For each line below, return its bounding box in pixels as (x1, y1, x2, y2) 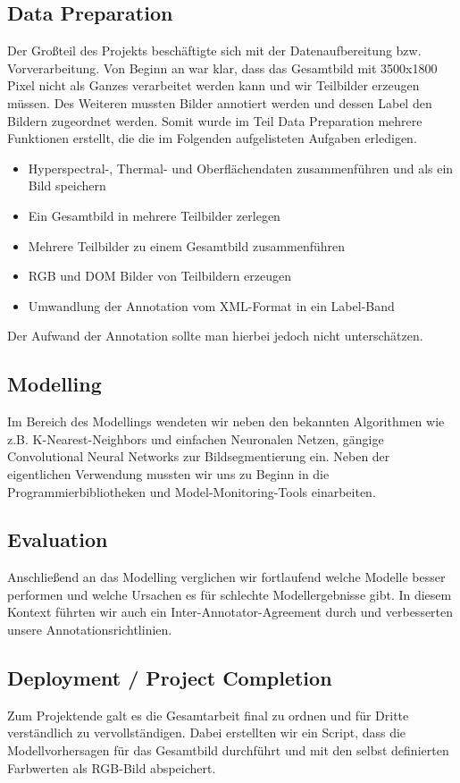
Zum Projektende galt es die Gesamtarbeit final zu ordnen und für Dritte (7, 705, 409, 724)
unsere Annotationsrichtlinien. (7, 620, 172, 639)
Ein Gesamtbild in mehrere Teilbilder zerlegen (28, 206, 280, 224)
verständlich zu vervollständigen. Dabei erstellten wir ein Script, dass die (7, 723, 406, 742)
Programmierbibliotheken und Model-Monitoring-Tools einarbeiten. (7, 482, 376, 501)
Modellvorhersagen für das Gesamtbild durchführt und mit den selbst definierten (7, 741, 449, 760)
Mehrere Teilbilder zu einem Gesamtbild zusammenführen (28, 236, 346, 255)
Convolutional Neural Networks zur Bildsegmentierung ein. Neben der (7, 447, 390, 466)
